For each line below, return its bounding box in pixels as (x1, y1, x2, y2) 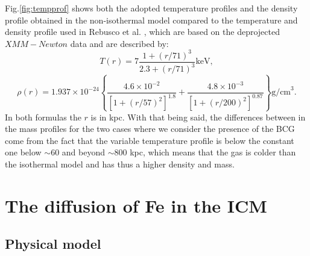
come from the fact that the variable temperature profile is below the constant (5, 134, 294, 146)
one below (5, 146, 42, 158)
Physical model (5, 234, 101, 253)
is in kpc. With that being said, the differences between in (90, 110, 306, 123)
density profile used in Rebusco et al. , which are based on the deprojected (5, 25, 280, 38)
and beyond (62, 146, 106, 158)
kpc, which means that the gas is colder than (130, 146, 296, 158)
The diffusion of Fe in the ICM (5, 193, 267, 217)
